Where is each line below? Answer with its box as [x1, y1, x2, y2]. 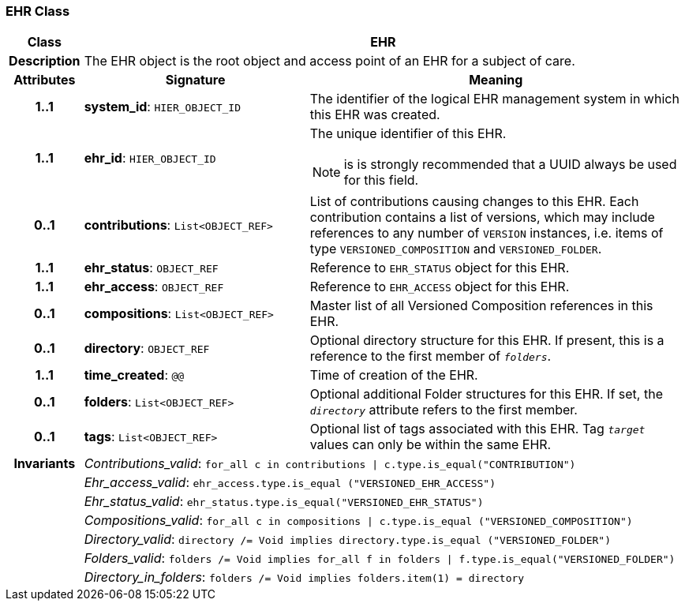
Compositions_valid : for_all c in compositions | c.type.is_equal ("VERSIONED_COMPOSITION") [84, 512, 633, 529]
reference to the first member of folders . [309, 348, 552, 365]
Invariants [13, 455, 76, 472]
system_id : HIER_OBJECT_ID [84, 99, 241, 115]
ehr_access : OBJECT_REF [84, 279, 224, 295]
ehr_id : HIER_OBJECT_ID [84, 150, 216, 167]
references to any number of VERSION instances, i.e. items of [309, 225, 664, 242]
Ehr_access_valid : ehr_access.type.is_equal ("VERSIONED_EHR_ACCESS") [84, 474, 496, 491]
